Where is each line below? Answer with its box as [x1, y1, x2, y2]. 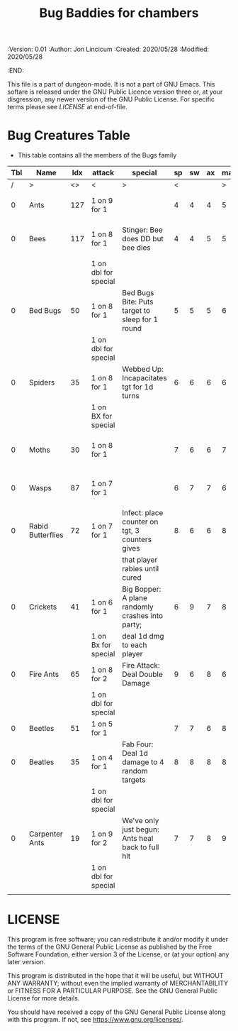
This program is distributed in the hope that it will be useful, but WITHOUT [7, 971, 224, 980]
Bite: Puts [121, 297, 154, 307]
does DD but [121, 234, 164, 244]
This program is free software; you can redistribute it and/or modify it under [7, 935, 229, 944]
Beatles [29, 757, 55, 767]
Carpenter [29, 829, 64, 839]
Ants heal [121, 834, 154, 844]
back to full [121, 842, 159, 852]
